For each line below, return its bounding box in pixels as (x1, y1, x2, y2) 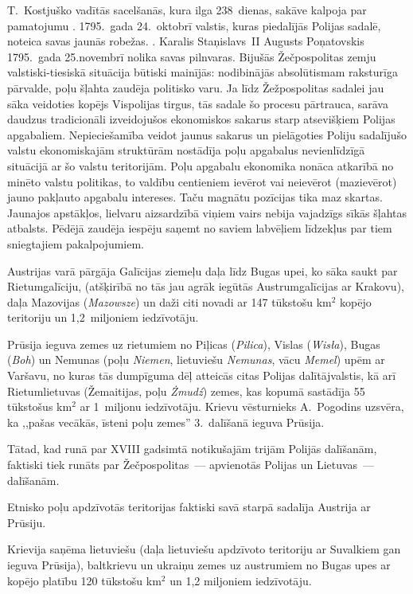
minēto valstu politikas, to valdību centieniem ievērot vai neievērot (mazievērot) (7, 173, 397, 190)
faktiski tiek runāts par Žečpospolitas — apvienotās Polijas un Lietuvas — (7, 456, 375, 473)
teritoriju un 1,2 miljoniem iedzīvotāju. (7, 309, 199, 326)
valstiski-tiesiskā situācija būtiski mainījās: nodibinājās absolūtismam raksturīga (7, 64, 398, 80)
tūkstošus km (7, 398, 72, 415)
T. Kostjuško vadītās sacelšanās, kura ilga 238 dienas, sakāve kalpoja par (7, 2, 367, 18)
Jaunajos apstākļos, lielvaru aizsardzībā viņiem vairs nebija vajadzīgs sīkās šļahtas (7, 204, 407, 221)
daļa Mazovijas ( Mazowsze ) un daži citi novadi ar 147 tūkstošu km (7, 293, 332, 310)
